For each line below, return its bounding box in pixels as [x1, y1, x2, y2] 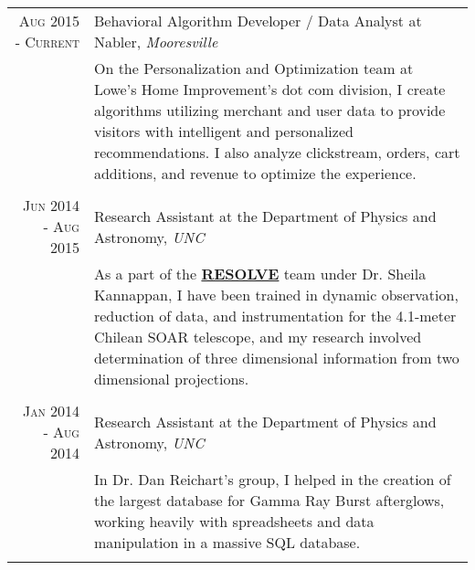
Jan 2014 [22, 400, 79, 421]
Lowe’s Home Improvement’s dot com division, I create [93, 79, 446, 100]
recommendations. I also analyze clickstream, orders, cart [93, 142, 460, 163]
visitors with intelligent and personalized [93, 121, 354, 142]
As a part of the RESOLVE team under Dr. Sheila [93, 263, 427, 284]
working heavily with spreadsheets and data [93, 511, 375, 532]
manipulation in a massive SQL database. [93, 532, 361, 553]
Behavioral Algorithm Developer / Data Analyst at [93, 10, 422, 31]
